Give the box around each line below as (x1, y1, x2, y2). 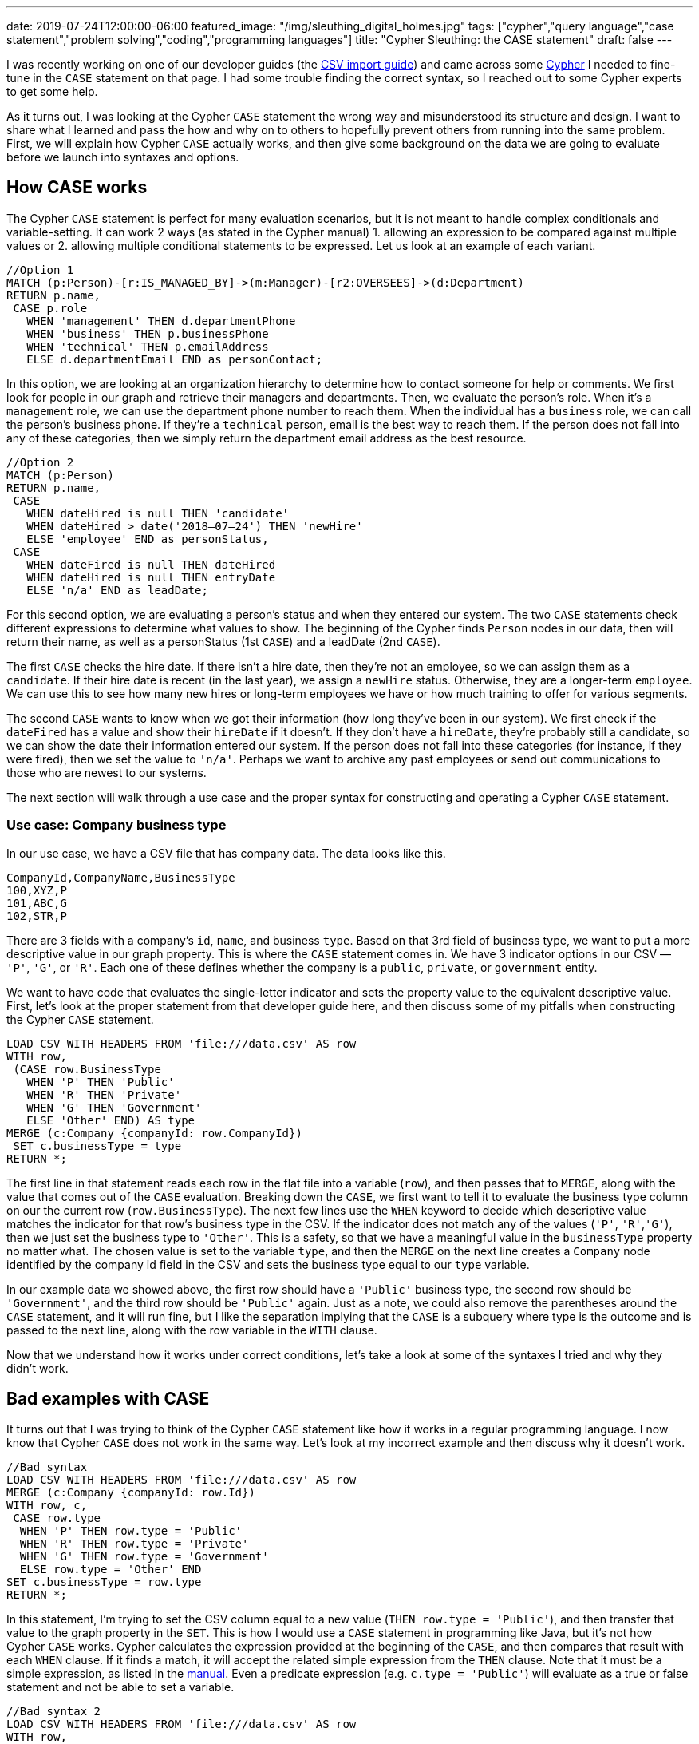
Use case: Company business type (6, 817, 227, 834)
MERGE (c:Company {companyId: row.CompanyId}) (6, 1126, 302, 1140)
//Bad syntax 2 (6, 1705, 101, 1718)
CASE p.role (13, 301, 88, 315)
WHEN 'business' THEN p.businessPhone (26, 327, 269, 340)
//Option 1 (6, 263, 74, 276)
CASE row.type (13, 1512, 101, 1525)
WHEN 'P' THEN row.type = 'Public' (19, 1524, 243, 1538)
